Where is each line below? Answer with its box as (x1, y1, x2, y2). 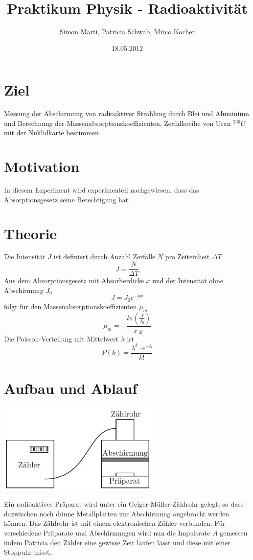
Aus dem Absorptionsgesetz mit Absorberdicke (4, 275, 144, 286)
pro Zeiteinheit (165, 251, 210, 262)
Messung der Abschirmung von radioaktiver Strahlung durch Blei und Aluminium (4, 108, 249, 119)
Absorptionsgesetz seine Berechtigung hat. (4, 194, 131, 204)
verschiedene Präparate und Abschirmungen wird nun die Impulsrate (4, 527, 210, 537)
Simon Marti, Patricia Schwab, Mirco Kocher (59, 26, 195, 37)
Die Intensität (4, 251, 46, 262)
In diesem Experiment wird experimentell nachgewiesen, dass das (4, 185, 199, 195)
